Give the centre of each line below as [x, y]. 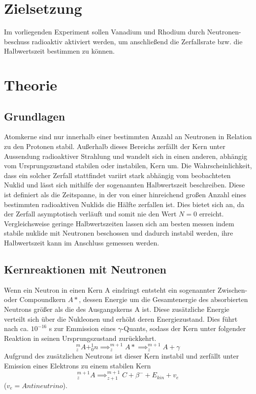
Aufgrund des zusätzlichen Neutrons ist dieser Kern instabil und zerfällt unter [122, 356]
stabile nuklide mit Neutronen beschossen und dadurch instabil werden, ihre [119, 233]
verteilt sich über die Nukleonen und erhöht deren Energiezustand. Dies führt [121, 318]
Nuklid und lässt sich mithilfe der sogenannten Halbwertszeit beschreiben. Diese [125, 185]
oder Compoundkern [35, 299]
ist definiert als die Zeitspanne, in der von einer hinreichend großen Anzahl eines [125, 195]
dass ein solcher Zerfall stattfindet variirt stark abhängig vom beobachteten [117, 175]
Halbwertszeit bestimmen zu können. [59, 51]
